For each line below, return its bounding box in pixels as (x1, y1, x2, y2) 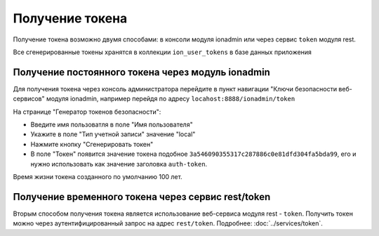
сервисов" (13, 95, 45, 103)
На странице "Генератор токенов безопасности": (13, 107, 161, 116)
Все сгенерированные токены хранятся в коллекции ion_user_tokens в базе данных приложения (13, 48, 312, 56)
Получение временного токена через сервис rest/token (13, 190, 271, 203)
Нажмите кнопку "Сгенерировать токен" (30, 140, 154, 148)
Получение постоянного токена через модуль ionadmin (13, 66, 270, 78)
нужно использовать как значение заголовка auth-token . (30, 159, 208, 168)
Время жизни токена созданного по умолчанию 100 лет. (13, 172, 182, 181)
